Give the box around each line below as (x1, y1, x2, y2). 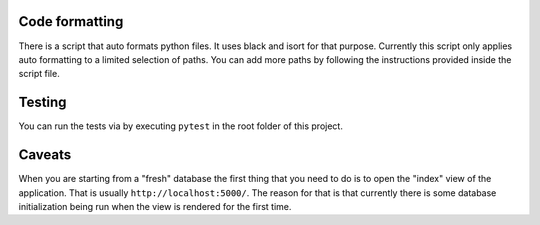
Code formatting (18, 13, 124, 30)
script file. (18, 68, 60, 80)
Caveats (18, 146, 72, 164)
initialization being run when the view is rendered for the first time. (18, 200, 292, 212)
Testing (18, 94, 67, 111)
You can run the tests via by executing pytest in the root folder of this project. (18, 120, 344, 132)
